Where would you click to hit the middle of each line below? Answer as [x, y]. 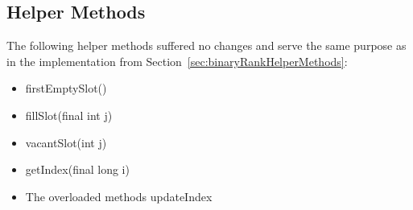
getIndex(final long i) [77, 169]
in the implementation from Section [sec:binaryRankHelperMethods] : [177, 61]
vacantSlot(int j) [66, 142]
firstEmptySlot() [66, 88]
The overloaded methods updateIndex [119, 196]
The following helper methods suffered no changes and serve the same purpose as [206, 45]
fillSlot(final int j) [69, 115]
